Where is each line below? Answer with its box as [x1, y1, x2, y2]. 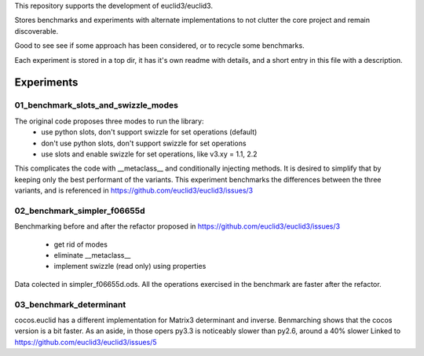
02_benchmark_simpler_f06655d [14, 205, 145, 216]
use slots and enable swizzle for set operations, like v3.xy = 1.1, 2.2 [41, 149, 258, 159]
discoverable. [14, 26, 59, 35]
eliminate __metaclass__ [53, 250, 131, 259]
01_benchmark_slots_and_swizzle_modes [14, 100, 178, 111]
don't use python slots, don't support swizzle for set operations [41, 138, 247, 148]
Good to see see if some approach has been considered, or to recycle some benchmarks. [14, 41, 305, 50]
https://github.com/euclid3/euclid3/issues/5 [14, 337, 157, 347]
